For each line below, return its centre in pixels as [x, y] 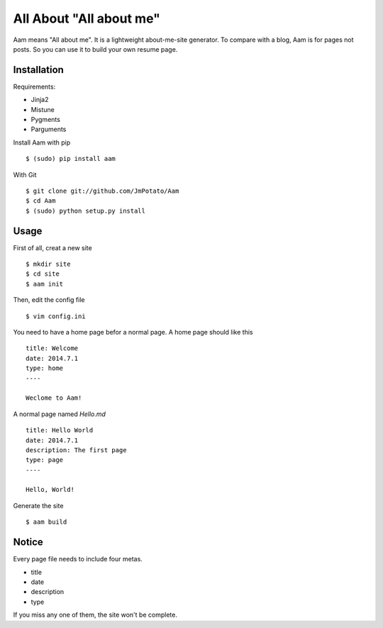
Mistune [43, 109]
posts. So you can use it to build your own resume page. [95, 49]
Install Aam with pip [42, 142]
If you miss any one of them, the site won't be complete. [95, 615]
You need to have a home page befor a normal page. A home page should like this [133, 332]
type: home [45, 368]
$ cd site [43, 274]
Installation [38, 70]
